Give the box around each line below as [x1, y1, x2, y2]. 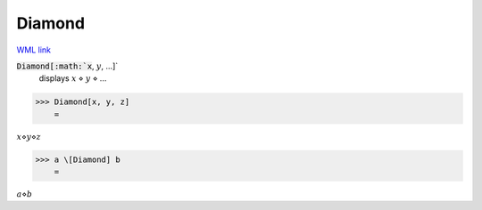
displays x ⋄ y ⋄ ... [38, 73, 107, 84]
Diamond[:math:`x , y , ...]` [16, 61, 119, 71]
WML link [16, 44, 52, 55]
